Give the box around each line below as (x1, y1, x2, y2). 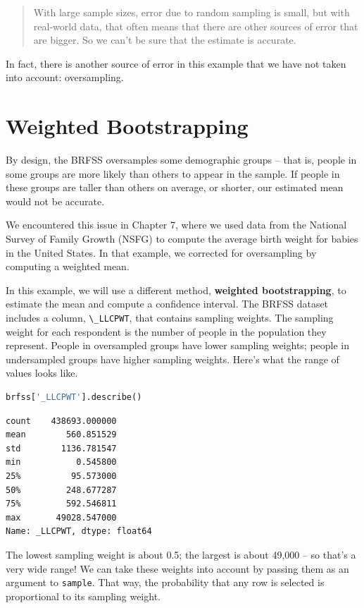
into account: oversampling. (6, 70, 124, 85)
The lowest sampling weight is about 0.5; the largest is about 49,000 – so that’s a (6, 547, 356, 561)
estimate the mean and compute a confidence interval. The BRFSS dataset (6, 296, 329, 311)
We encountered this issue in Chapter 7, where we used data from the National (6, 217, 347, 232)
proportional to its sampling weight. (6, 588, 161, 603)
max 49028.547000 (6, 512, 117, 523)
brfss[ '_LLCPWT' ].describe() (6, 392, 142, 403)
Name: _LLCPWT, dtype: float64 (6, 526, 152, 537)
